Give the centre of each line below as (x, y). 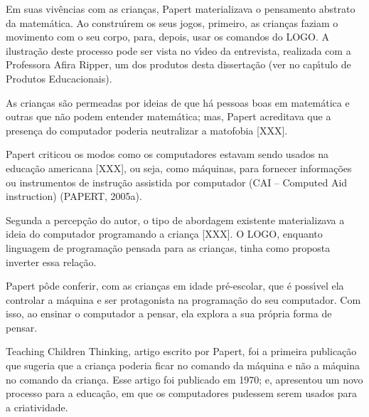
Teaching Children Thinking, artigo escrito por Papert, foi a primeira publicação (181, 351)
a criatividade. (37, 407)
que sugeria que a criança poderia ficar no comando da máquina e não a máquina (183, 365)
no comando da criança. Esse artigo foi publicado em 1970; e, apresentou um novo (184, 379)
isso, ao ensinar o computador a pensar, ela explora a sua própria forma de (169, 313)
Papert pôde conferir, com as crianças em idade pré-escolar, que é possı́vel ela (175, 286)
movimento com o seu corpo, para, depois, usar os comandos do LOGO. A (167, 37)
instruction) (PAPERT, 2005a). (74, 196)
